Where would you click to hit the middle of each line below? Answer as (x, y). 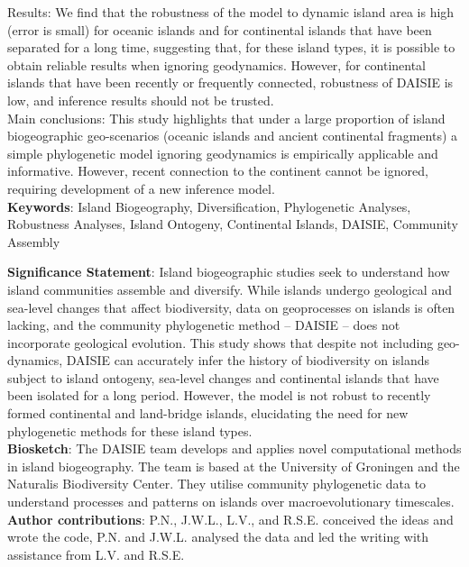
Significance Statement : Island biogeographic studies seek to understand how (229, 272)
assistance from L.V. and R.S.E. (96, 554)
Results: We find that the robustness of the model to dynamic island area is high (231, 12)
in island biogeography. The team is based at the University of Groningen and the (234, 466)
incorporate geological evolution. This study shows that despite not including (221, 342)
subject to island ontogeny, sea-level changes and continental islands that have (223, 377)
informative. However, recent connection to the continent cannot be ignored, (218, 171)
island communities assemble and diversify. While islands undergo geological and (230, 289)
